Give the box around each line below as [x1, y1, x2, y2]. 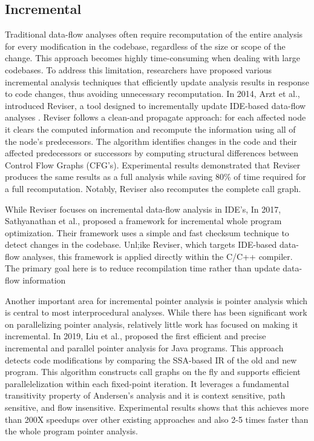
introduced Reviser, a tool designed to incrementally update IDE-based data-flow [5, 99, 306, 111]
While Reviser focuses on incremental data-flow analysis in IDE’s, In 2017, [5, 202, 281, 215]
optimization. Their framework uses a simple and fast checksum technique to [5, 226, 289, 239]
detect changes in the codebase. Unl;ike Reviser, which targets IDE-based [5, 238, 277, 251]
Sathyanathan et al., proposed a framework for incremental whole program [5, 214, 282, 227]
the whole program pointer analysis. [5, 425, 139, 437]
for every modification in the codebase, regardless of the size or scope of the [5, 39, 286, 52]
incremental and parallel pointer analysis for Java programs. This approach [5, 342, 284, 354]
